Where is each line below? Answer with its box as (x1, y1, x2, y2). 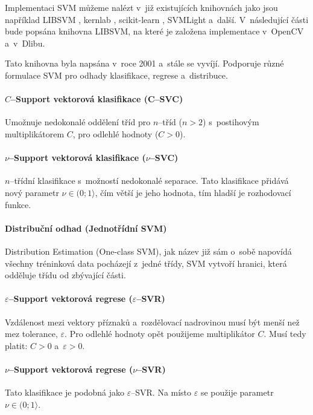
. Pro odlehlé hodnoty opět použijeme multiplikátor (65, 327, 255, 340)
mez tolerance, (5, 327, 58, 340)
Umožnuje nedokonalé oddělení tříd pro (5, 116, 151, 128)
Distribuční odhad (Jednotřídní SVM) (5, 221, 167, 234)
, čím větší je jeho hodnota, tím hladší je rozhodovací (95, 186, 291, 198)
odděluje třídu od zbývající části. (5, 269, 126, 281)
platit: (5, 339, 28, 351)
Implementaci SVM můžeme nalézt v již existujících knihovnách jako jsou (5, 1, 278, 13)
